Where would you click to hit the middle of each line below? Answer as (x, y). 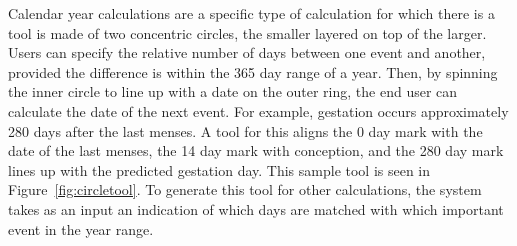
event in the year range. (81, 228)
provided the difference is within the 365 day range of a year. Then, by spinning (253, 71)
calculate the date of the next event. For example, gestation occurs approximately (258, 110)
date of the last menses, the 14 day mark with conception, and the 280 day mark (256, 150)
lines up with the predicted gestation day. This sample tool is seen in (219, 169)
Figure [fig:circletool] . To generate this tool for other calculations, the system (245, 189)
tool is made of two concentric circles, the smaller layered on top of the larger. (247, 32)
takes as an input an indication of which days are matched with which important (256, 208)
